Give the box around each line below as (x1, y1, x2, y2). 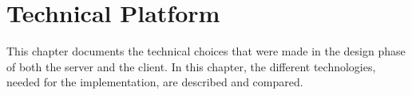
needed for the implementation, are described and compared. (6, 74, 303, 90)
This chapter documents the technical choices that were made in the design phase (6, 43, 406, 59)
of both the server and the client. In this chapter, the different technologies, (6, 58, 376, 74)
